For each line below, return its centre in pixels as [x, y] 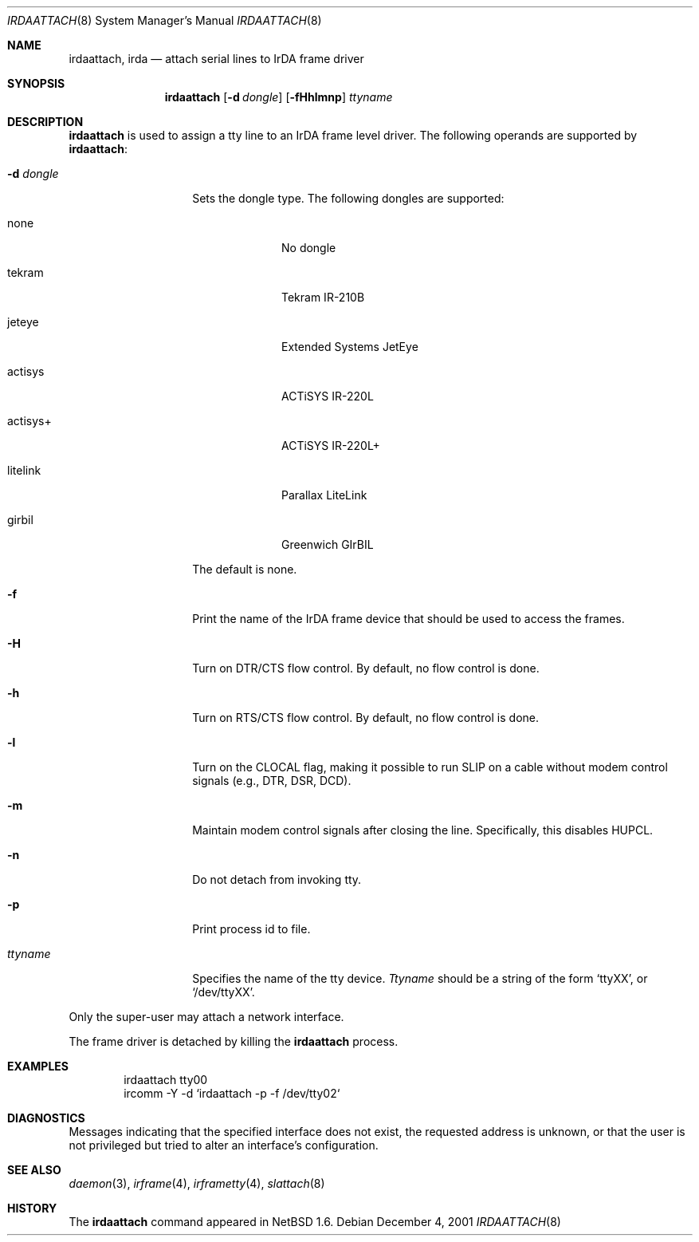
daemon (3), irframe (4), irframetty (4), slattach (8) [197, 1183]
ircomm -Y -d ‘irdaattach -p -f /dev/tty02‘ [232, 1093]
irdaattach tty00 [166, 1080]
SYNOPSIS [36, 83]
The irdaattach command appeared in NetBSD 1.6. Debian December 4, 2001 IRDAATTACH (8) [315, 1222]
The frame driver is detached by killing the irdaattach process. [234, 1041]
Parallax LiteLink [324, 495]
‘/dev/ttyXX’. [224, 992]
